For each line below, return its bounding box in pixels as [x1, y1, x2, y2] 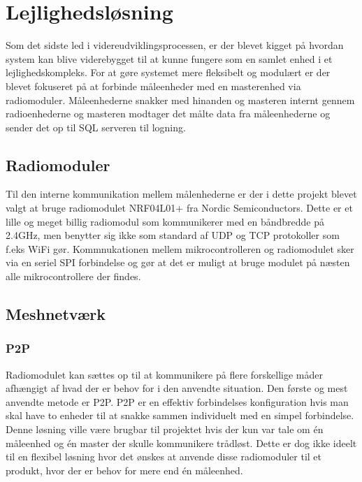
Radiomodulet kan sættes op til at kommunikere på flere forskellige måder [6, 367, 324, 381]
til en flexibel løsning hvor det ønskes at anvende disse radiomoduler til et [6, 449, 322, 464]
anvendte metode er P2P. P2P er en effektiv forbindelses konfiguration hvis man [6, 394, 349, 409]
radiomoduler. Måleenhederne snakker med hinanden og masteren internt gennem [6, 92, 355, 107]
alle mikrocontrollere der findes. [6, 269, 141, 284]
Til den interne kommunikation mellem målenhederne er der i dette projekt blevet [6, 187, 357, 201]
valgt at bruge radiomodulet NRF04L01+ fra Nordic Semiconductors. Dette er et [6, 200, 353, 215]
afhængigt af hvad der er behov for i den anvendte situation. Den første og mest [6, 381, 348, 395]
